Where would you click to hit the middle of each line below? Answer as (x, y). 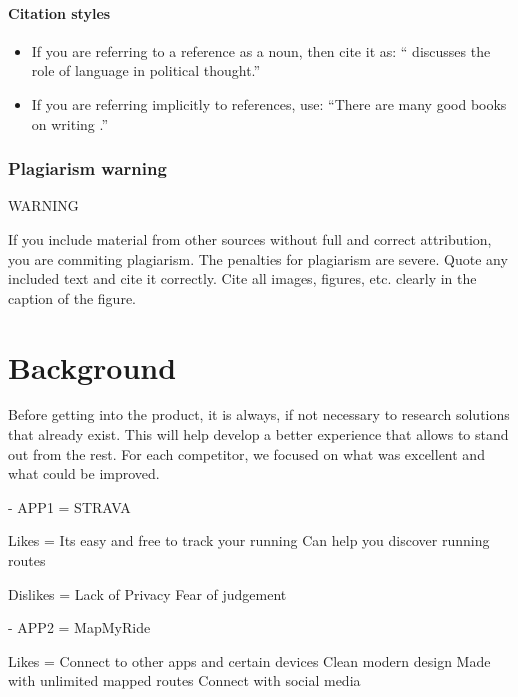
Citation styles (59, 12)
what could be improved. (84, 473)
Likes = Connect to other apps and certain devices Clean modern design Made (249, 660)
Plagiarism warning (87, 168)
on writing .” (70, 123)
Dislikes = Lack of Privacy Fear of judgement (147, 593)
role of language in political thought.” (146, 70)
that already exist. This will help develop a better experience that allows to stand (258, 434)
